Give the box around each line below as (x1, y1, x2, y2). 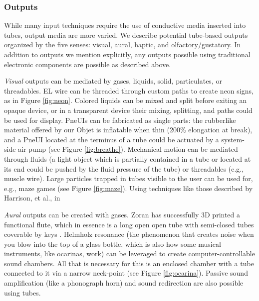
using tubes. (4, 287, 41, 298)
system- (221, 134, 245, 144)
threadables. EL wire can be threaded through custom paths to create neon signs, (4, 85, 254, 96)
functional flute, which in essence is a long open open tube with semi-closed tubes (4, 219, 254, 229)
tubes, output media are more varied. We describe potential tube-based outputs (4, 29, 248, 40)
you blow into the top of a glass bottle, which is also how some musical (4, 238, 221, 249)
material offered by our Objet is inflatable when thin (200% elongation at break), (4, 124, 253, 135)
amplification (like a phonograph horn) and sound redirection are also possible (4, 278, 244, 288)
